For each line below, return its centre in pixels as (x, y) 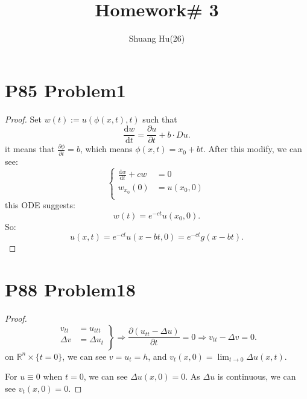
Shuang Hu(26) (157, 38)
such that (160, 119)
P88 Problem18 (70, 289)
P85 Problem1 (65, 90)
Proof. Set (23, 119)
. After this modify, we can (253, 149)
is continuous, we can (257, 376)
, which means (106, 149)
